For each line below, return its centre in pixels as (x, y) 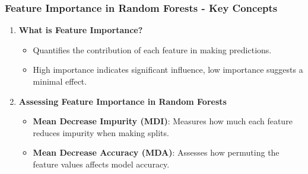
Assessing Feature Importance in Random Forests (123, 101)
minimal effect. (60, 81)
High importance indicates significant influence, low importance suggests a (168, 70)
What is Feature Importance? (81, 30)
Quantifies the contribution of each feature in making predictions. (152, 49)
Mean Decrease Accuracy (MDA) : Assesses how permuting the (156, 152)
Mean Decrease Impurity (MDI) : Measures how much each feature (163, 121)
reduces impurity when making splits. (101, 132)
